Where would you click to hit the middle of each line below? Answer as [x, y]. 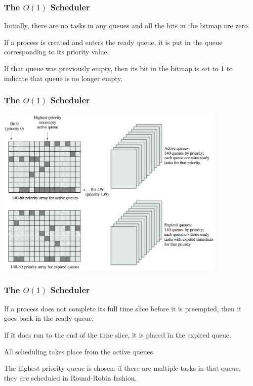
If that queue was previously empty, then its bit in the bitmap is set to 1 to [118, 68]
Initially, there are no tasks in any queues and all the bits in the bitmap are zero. [127, 25]
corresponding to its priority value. [57, 52]
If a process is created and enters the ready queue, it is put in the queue [113, 42]
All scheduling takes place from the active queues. [80, 351]
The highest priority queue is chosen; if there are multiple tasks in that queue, [122, 368]
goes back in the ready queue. [49, 318]
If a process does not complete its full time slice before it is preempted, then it [123, 308]
